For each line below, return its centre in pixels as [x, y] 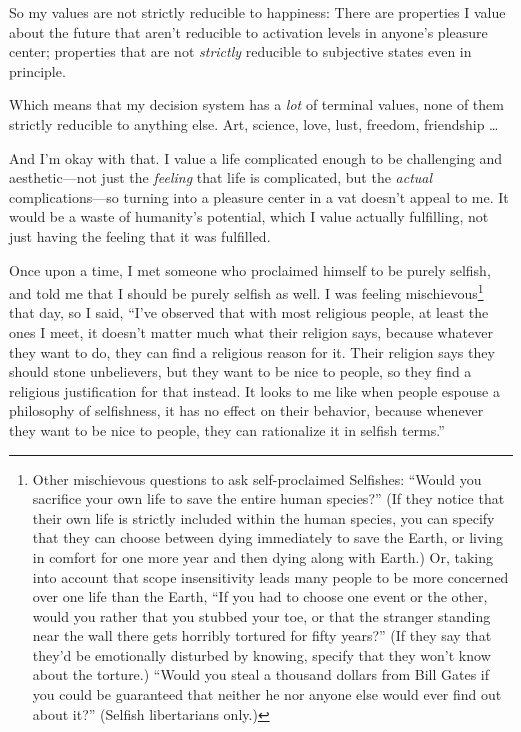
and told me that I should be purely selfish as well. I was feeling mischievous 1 [246, 291]
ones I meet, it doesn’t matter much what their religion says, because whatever [251, 331]
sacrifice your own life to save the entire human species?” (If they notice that [268, 498]
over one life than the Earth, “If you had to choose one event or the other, [260, 596]
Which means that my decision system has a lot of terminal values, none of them [256, 104]
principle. [37, 70]
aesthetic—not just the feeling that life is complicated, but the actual [221, 177]
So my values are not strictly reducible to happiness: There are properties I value [257, 12]
